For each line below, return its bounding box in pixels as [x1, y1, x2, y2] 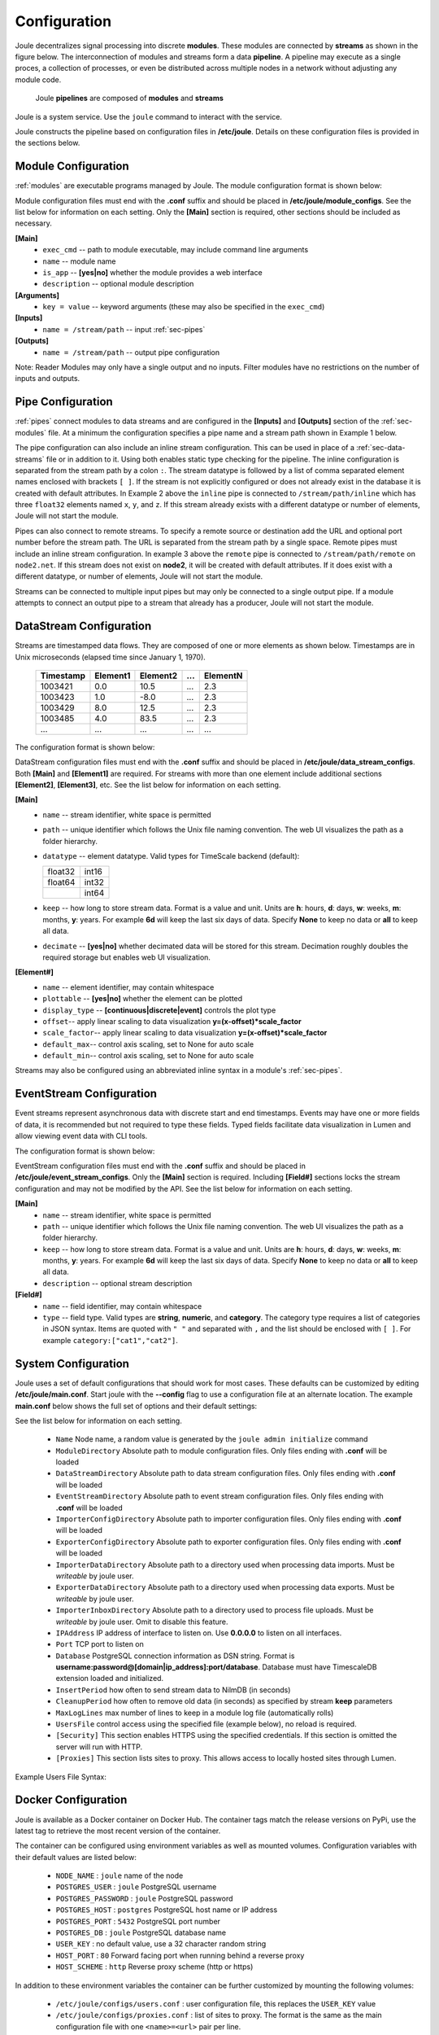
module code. [15, 74, 62, 85]
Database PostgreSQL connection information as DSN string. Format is [55, 1651, 295, 1661]
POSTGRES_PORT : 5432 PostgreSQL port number [55, 1916, 221, 1926]
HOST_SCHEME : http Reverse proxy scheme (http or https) [55, 1962, 254, 1972]
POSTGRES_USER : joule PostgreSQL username [55, 1882, 217, 1892]
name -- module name [42, 256, 117, 266]
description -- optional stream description [42, 1278, 193, 1288]
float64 [47, 877, 76, 888]
